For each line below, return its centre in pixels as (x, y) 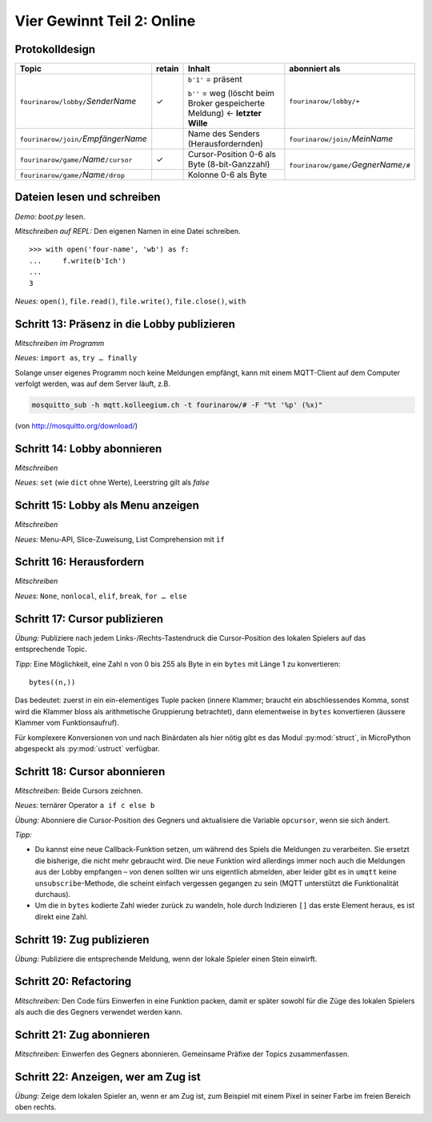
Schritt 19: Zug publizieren (82, 940)
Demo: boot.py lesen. (50, 216)
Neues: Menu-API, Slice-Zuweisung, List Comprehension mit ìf (120, 539)
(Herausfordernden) (225, 144)
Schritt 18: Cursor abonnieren (90, 772)
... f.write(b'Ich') (78, 261)
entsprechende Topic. (51, 649)
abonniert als (315, 69)
